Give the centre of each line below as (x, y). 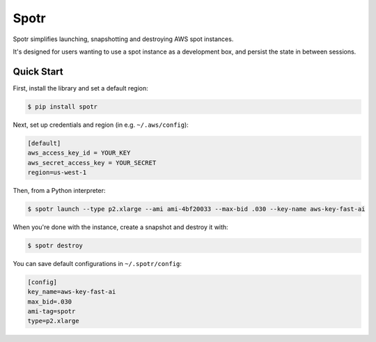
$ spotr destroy (55, 245)
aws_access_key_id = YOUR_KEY (79, 153)
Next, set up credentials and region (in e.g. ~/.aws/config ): (101, 125)
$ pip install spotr (62, 107)
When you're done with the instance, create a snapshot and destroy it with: (121, 227)
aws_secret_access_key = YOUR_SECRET (92, 163)
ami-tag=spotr (52, 311)
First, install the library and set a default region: (81, 88)
